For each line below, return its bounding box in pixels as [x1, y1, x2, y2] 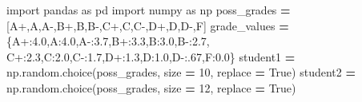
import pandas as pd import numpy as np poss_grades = [6, 2, 291, 18]
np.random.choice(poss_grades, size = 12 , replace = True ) [6, 79, 296, 96]
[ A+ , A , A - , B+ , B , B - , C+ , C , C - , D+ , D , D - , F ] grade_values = [6, 17, 289, 33]
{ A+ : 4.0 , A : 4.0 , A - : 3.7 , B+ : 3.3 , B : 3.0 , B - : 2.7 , [6, 33, 210, 49]
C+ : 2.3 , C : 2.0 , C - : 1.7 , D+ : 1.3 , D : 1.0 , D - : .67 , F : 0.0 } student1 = [6, 48, 296, 65]
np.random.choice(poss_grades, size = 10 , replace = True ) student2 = [6, 64, 356, 80]
